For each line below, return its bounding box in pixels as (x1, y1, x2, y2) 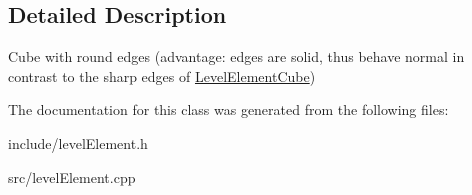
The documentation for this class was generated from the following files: (8, 99, 449, 120)
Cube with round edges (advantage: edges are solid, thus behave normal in (8, 46, 465, 67)
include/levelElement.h (8, 132, 148, 153)
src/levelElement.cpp (8, 166, 136, 187)
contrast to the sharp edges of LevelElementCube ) (8, 65, 316, 86)
